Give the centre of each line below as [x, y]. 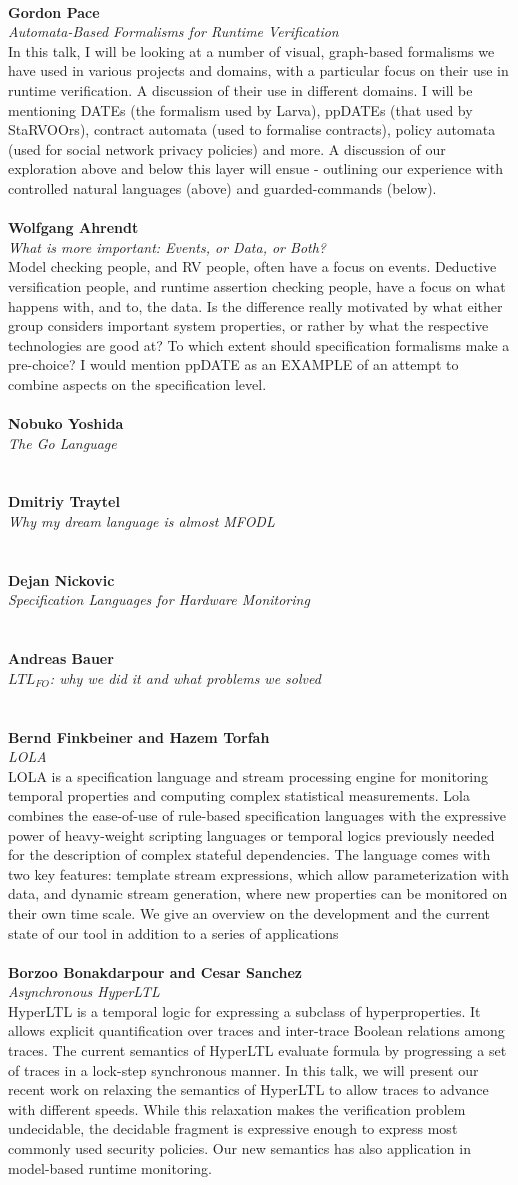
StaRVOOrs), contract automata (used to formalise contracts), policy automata [252, 129]
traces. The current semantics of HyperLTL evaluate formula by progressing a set [257, 1050]
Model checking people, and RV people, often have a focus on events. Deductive [252, 266]
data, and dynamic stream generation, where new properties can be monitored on [258, 893]
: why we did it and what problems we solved [185, 677]
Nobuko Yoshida [66, 423]
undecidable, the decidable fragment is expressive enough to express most [233, 1128]
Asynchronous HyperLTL [84, 991]
